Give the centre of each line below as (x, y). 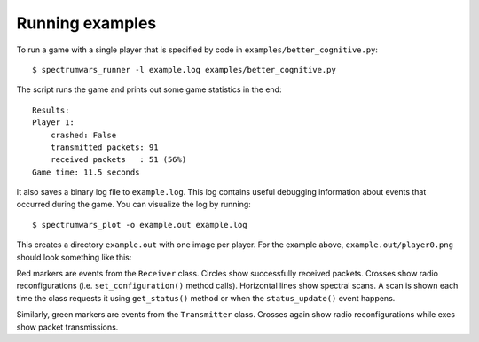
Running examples (86, 23)
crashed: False (83, 135)
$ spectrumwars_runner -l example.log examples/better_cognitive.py (184, 70)
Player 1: (53, 123)
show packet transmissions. (67, 327)
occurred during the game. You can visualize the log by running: (134, 205)
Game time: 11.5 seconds (86, 172)
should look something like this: (74, 257)
